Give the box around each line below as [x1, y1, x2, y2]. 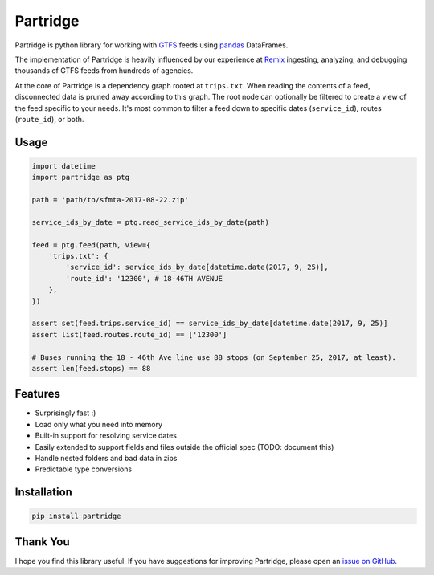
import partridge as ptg [31, 173, 130, 182]
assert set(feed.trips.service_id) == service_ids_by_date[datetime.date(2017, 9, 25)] [31, 319, 388, 328]
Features [14, 387, 60, 401]
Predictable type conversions [35, 464, 133, 474]
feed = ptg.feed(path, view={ [31, 240, 151, 249]
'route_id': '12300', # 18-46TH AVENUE [65, 274, 223, 283]
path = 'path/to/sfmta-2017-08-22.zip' [31, 195, 189, 205]
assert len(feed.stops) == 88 [31, 364, 151, 373]
